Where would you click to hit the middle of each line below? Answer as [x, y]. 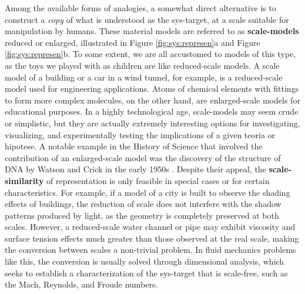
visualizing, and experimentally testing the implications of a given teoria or [140, 134]
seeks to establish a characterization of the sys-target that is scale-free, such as [146, 273]
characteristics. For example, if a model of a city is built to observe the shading [148, 192]
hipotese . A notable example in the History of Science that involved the [134, 146]
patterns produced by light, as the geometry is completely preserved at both [142, 215]
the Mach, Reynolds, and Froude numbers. [81, 284]
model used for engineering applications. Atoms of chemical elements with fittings [152, 88]
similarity [24, 180]
